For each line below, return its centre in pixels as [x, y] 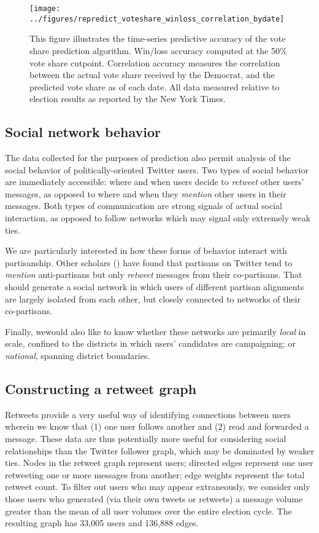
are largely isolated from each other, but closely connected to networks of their [153, 298]
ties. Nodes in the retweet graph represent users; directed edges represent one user [159, 463]
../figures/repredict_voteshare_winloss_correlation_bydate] [157, 19]
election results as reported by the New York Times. [128, 99]
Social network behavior [83, 132]
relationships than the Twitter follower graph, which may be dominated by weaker [159, 450]
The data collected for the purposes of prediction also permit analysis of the [148, 158]
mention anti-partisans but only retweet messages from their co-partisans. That [154, 274]
